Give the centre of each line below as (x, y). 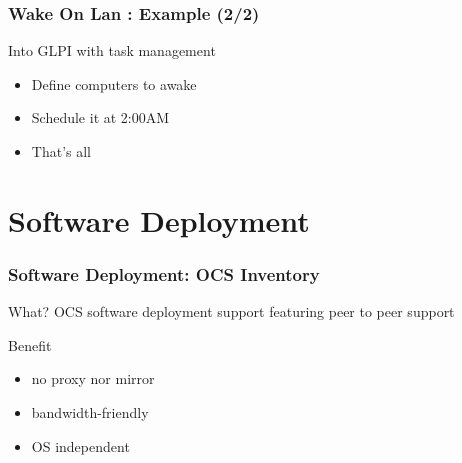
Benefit (30, 344)
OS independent (80, 445)
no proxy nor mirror (93, 378)
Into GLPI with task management (112, 50)
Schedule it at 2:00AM (100, 117)
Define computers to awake (114, 83)
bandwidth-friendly (90, 411)
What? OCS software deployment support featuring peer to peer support (231, 311)
